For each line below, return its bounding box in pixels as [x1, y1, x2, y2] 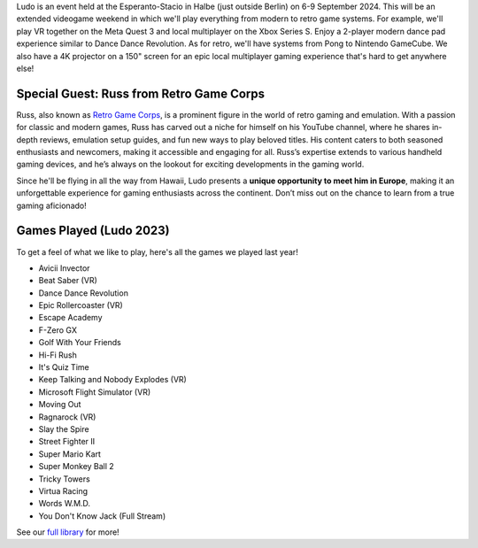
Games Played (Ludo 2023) [16, 223, 170, 238]
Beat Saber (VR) [38, 275, 97, 286]
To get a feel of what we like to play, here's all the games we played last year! [16, 246, 298, 257]
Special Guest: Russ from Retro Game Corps [16, 86, 266, 101]
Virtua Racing [38, 485, 89, 496]
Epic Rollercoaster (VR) [38, 300, 123, 311]
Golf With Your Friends [38, 337, 121, 348]
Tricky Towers [38, 474, 90, 484]
